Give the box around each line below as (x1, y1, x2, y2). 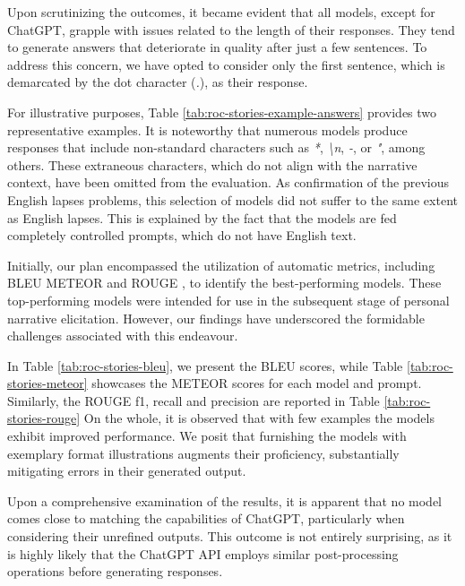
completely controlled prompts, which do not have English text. (7, 226, 357, 245)
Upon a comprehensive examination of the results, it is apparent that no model (7, 491, 442, 510)
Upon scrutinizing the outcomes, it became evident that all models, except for (7, 3, 435, 21)
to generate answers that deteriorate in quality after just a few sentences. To (7, 38, 427, 56)
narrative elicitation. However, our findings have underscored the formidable (7, 308, 425, 327)
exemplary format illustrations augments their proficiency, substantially (7, 444, 400, 462)
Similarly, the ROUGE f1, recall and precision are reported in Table (7, 391, 380, 409)
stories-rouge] (7, 409, 81, 427)
